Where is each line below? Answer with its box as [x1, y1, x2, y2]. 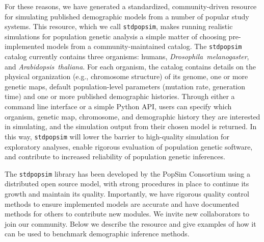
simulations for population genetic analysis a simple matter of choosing [5, 31, 226, 41]
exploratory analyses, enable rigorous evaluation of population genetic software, [5, 141, 253, 152]
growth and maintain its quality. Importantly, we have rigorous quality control [5, 188, 249, 199]
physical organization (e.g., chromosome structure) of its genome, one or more [5, 71, 248, 82]
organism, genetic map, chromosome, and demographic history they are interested [5, 111, 260, 122]
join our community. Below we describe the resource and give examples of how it [5, 218, 256, 229]
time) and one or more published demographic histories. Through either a [5, 91, 235, 102]
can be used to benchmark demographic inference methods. [5, 228, 190, 239]
